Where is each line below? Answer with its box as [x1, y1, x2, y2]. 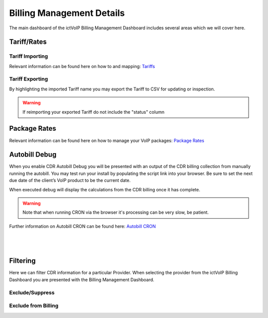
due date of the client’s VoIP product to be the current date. [9, 177, 131, 183]
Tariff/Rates [9, 38, 47, 46]
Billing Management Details [9, 7, 125, 18]
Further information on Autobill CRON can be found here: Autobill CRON [9, 223, 156, 229]
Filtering [9, 256, 36, 265]
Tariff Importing [9, 53, 48, 60]
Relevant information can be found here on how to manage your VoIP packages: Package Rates [9, 137, 204, 144]
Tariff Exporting [9, 76, 48, 82]
